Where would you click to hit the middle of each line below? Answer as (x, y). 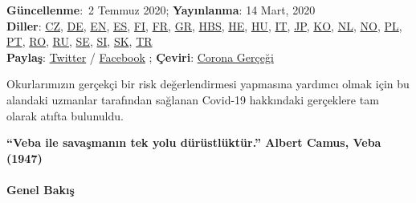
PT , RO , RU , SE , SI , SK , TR (80, 41)
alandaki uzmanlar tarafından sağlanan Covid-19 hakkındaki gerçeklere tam (193, 99)
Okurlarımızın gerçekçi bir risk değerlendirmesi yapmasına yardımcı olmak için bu (208, 84)
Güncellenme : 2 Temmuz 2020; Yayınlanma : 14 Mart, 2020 (161, 10)
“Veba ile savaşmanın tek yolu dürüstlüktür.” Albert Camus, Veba (194, 142)
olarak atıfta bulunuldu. (65, 115)
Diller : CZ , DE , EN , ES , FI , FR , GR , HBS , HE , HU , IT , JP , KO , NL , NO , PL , (204, 25)
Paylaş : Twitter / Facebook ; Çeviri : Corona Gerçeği (140, 57)
